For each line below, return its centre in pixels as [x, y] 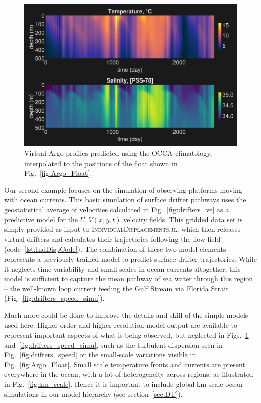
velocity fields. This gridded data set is [183, 219]
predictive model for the [41, 219]
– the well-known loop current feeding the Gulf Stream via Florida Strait [116, 288]
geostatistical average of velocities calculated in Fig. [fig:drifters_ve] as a [117, 209]
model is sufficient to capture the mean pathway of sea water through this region [129, 278]
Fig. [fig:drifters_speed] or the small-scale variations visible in [100, 354]
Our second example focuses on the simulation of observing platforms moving [123, 189]
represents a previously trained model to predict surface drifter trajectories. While [130, 258]
